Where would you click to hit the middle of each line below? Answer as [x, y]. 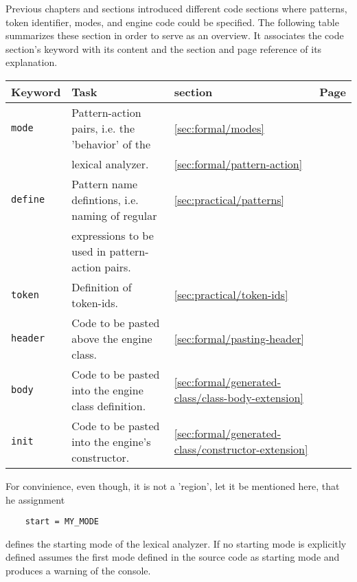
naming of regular [114, 215]
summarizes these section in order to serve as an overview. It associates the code [175, 35]
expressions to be [113, 235]
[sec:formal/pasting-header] [239, 338]
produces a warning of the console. [78, 570]
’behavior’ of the [111, 144]
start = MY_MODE [62, 522]
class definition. [109, 405]
